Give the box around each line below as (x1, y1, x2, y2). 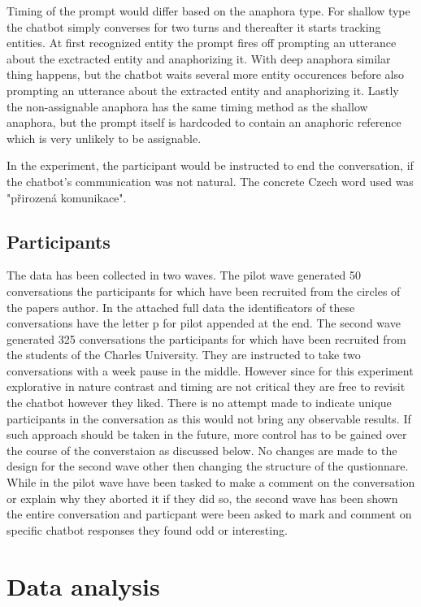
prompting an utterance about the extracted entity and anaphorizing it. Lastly (7, 81, 399, 98)
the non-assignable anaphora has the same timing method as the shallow (7, 98, 368, 115)
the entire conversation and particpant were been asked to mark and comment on (7, 505, 412, 522)
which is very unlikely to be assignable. (7, 129, 202, 146)
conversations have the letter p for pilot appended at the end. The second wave (7, 314, 401, 332)
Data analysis (7, 569, 160, 602)
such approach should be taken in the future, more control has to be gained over (7, 426, 407, 443)
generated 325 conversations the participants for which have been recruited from (7, 330, 406, 347)
